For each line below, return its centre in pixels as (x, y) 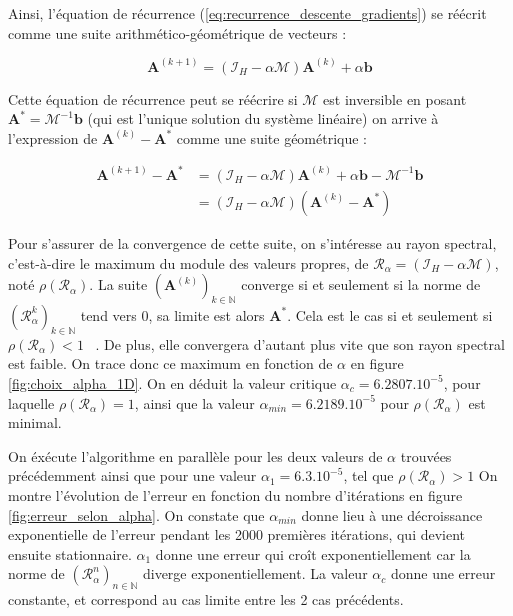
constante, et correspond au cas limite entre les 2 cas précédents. (206, 599)
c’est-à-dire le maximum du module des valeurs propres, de (188, 262)
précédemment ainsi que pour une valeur (132, 475)
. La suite (118, 284)
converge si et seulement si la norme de (361, 284)
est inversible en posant (395, 98)
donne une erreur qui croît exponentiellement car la (313, 553)
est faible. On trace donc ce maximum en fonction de (170, 363)
